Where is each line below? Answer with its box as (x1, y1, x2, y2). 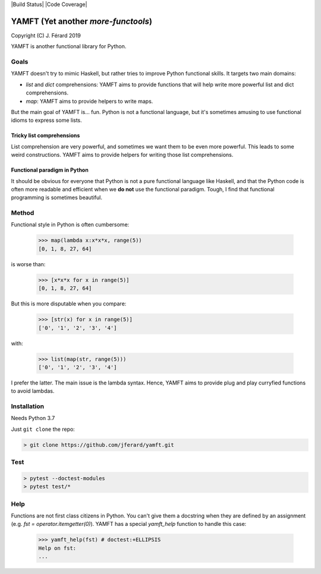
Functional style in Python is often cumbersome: (11, 221, 130, 228)
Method (11, 209, 34, 217)
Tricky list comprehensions (11, 132, 80, 139)
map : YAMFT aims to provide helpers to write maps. (26, 97, 153, 105)
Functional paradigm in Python (11, 166, 89, 174)
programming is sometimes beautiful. (11, 194, 102, 201)
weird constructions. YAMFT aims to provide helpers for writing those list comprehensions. (11, 152, 234, 159)
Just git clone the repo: (11, 425, 75, 433)
